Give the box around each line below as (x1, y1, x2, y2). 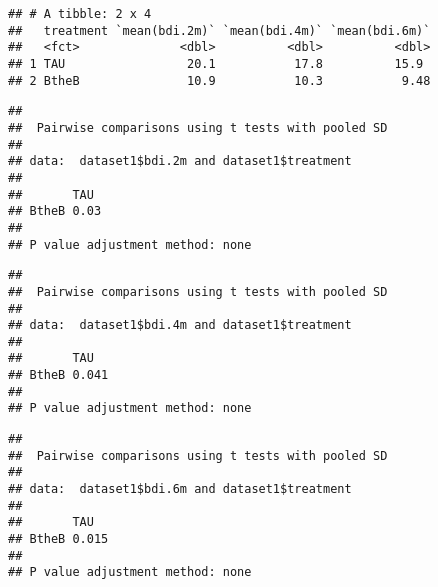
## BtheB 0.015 (8, 532, 109, 547)
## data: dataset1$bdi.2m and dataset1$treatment (8, 154, 352, 169)
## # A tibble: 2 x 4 (8, 7, 152, 21)
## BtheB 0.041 (8, 368, 109, 383)
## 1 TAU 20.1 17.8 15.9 (8, 56, 424, 71)
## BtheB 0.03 (8, 204, 102, 219)
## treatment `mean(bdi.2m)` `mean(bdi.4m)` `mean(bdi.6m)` (8, 23, 431, 38)
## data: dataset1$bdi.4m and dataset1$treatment (8, 318, 352, 333)
